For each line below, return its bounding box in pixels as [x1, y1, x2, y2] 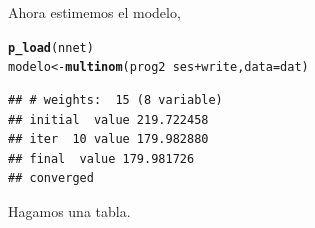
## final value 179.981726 [8, 151, 195, 166]
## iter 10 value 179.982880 [8, 132, 209, 147]
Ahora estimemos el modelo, [8, 2, 181, 22]
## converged [8, 171, 94, 186]
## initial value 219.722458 [8, 112, 209, 127]
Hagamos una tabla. [8, 200, 131, 221]
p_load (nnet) [8, 40, 94, 55]
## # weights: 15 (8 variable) [8, 92, 223, 107]
